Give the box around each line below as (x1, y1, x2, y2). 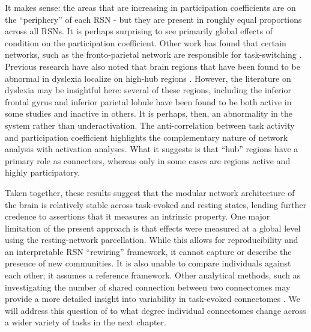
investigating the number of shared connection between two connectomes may (5, 280, 291, 293)
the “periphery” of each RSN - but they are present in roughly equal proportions (5, 13, 302, 25)
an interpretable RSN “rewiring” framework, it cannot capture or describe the (5, 245, 292, 257)
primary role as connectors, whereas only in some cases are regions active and (5, 154, 291, 167)
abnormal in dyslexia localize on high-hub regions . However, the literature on (5, 72, 291, 84)
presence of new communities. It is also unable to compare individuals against (5, 257, 291, 269)
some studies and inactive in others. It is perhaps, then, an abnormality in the (5, 107, 292, 120)
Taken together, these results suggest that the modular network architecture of (5, 186, 295, 198)
